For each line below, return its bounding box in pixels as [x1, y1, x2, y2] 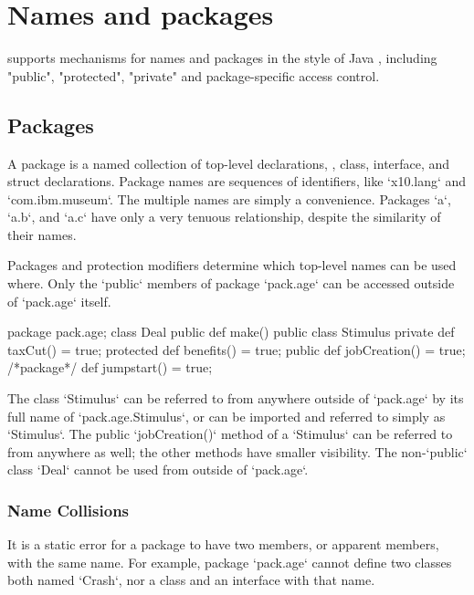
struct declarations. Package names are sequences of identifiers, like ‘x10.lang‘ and [7, 172, 467, 191]
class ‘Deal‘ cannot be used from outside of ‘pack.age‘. [7, 460, 309, 479]
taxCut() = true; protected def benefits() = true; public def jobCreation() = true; [7, 339, 466, 359]
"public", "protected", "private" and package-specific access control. [7, 66, 380, 85]
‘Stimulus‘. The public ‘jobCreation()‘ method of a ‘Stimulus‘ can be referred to [7, 424, 453, 444]
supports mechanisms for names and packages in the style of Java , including [7, 48, 437, 68]
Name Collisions [7, 498, 130, 521]
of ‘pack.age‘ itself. [7, 291, 111, 310]
